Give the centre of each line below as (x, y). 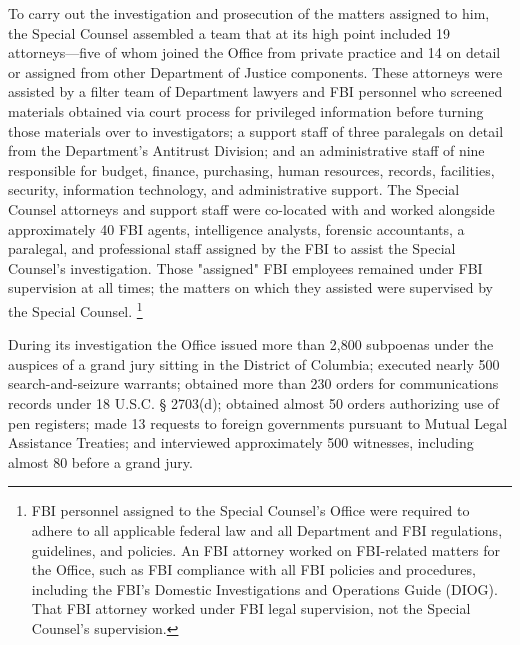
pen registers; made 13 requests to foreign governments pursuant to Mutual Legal (258, 422)
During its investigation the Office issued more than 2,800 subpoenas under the (251, 344)
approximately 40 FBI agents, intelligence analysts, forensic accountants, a (236, 228)
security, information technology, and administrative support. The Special (234, 189)
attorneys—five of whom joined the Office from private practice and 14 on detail (254, 52)
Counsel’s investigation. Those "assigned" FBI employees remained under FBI (245, 267)
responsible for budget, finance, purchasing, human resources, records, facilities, (251, 169)
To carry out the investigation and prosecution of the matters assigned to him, (249, 13)
